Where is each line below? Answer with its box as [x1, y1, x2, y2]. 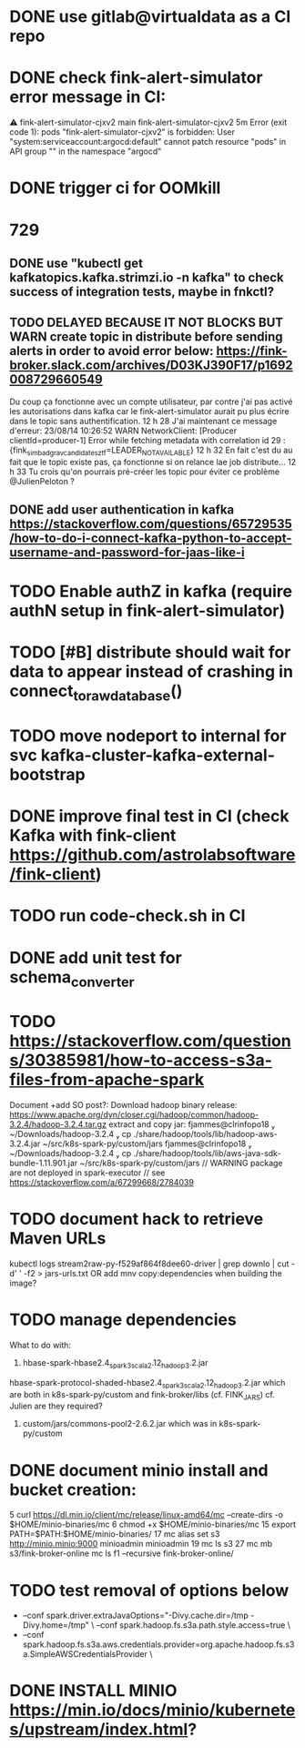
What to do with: [9, 1340, 71, 1351]
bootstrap [9, 765, 86, 785]
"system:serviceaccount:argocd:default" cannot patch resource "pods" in [9, 137, 287, 147]
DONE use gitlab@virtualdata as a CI [9, 6, 291, 27]
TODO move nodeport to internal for [9, 726, 287, 747]
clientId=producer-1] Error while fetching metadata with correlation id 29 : [9, 434, 286, 445]
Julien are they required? [9, 1400, 103, 1412]
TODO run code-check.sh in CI [9, 906, 246, 926]
